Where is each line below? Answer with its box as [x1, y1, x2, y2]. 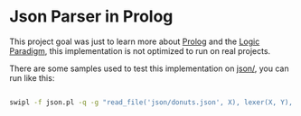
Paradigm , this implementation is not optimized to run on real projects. [9, 45, 271, 56]
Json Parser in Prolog [9, 6, 174, 27]
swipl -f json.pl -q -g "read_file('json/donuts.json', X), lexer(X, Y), [9, 97, 294, 107]
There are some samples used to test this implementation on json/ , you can [9, 63, 289, 74]
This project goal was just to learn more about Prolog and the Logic [9, 36, 260, 47]
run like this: [9, 72, 55, 83]
